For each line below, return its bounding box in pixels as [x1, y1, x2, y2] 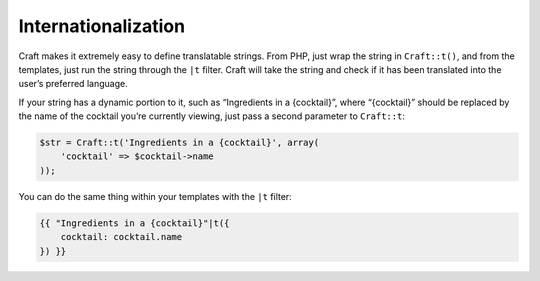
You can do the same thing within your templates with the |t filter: [18, 190, 292, 202]
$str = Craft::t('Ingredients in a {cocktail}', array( [39, 137, 320, 149]
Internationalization [18, 15, 185, 37]
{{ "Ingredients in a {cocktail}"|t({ [39, 217, 230, 229]
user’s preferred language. [18, 78, 129, 90]
